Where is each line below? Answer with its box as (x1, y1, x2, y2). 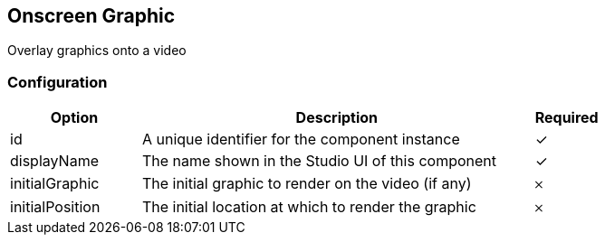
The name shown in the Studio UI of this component (141, 152, 496, 171)
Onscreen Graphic (7, 5, 176, 27)
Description (295, 108, 379, 127)
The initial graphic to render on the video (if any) (141, 174, 472, 193)
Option (50, 108, 99, 127)
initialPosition (10, 198, 101, 217)
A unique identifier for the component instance (141, 130, 460, 149)
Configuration (7, 72, 108, 91)
